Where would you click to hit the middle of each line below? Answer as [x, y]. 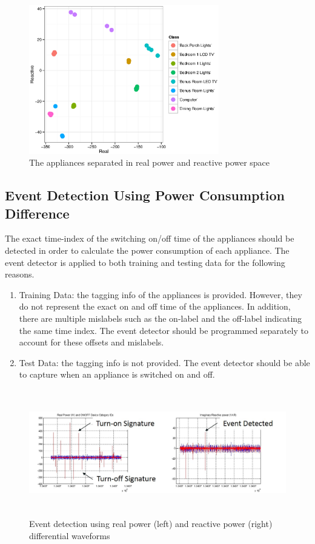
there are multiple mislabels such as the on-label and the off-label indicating [161, 318]
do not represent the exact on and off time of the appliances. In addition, [155, 306]
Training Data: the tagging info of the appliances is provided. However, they [161, 294]
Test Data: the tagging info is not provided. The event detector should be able [164, 362]
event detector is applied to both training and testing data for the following [145, 262]
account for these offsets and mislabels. [91, 342]
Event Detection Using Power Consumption [145, 195]
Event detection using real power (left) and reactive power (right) [151, 524]
